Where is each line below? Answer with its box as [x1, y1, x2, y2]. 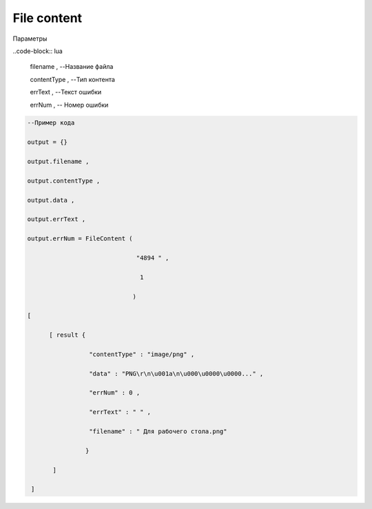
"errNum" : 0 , [88, 389, 141, 397]
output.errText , [27, 216, 86, 223]
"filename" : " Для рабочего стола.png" [88, 427, 227, 435]
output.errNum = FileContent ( [27, 235, 134, 242]
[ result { [49, 331, 86, 339]
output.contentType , [27, 176, 101, 185]
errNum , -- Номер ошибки [30, 101, 109, 109]
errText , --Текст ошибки [30, 88, 102, 96]
